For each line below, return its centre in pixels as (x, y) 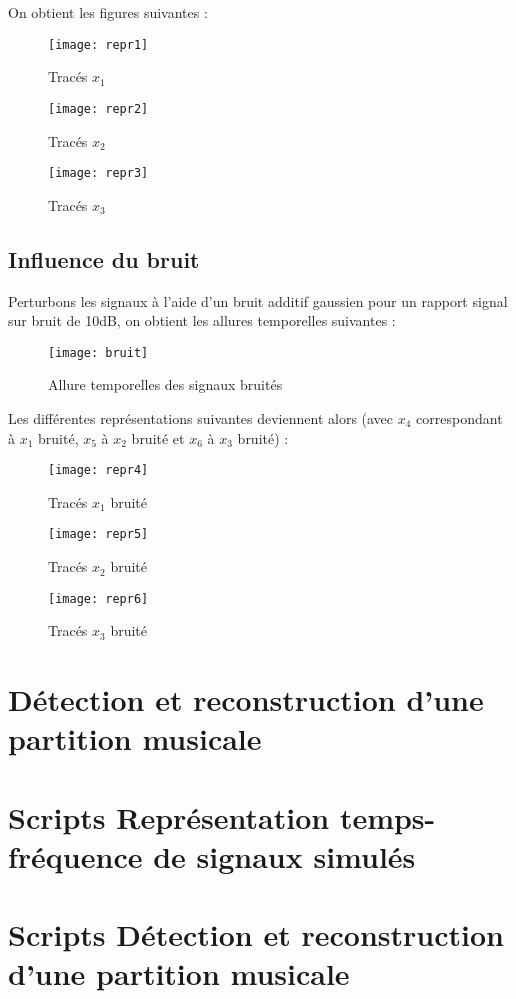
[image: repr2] (98, 108)
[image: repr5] (98, 534)
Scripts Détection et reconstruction (256, 934)
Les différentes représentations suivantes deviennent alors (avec (201, 417)
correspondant (459, 417)
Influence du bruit (104, 258)
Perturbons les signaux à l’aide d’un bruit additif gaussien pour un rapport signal (258, 300)
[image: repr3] (98, 173)
